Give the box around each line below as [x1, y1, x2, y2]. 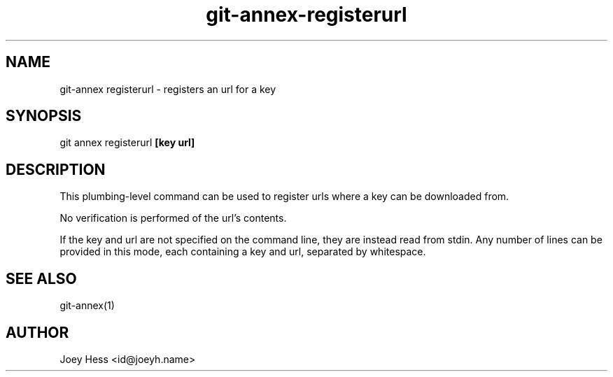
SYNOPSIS [6, 107, 82, 125]
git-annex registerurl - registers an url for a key [59, 83, 276, 95]
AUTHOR [6, 323, 69, 341]
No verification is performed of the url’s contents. [59, 212, 287, 225]
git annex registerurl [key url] [59, 136, 195, 149]
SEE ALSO [6, 269, 77, 287]
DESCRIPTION [6, 160, 106, 178]
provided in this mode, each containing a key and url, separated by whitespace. [59, 246, 426, 258]
